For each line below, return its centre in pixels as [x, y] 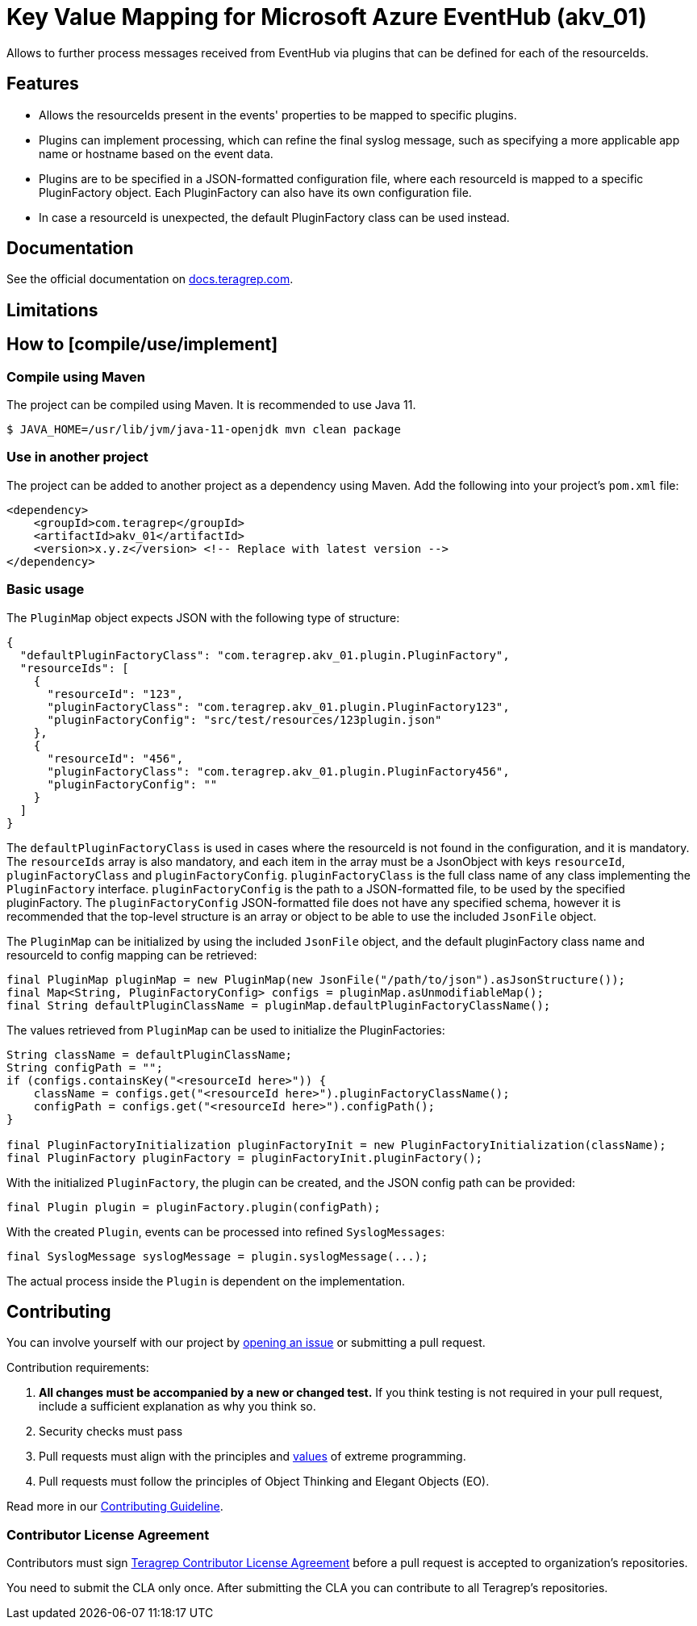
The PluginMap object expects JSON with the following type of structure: [203, 617]
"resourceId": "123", [115, 694]
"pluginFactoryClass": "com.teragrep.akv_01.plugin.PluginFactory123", [278, 706]
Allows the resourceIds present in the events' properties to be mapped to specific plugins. [278, 115]
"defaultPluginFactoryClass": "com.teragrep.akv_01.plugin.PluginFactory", [265, 655]
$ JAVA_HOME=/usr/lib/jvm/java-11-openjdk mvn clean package [204, 430]
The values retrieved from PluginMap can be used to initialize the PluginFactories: [226, 1030]
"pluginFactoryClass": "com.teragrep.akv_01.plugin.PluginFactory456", [278, 771]
